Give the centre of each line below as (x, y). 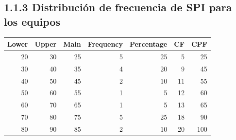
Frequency (105, 44)
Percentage (149, 44)
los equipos (32, 21)
